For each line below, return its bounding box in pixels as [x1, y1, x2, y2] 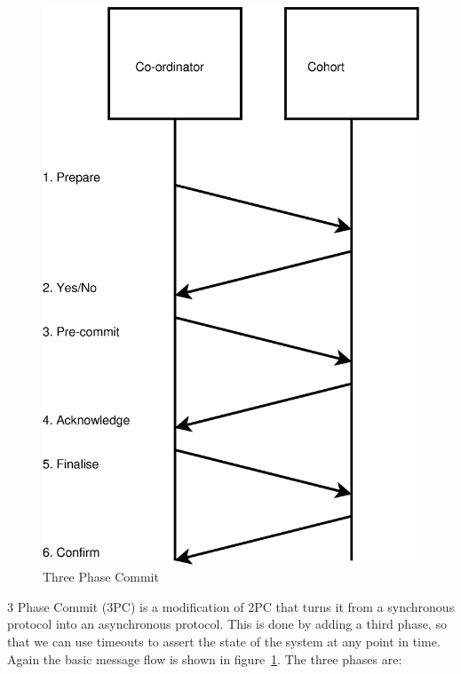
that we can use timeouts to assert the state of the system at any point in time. [7, 632, 441, 651]
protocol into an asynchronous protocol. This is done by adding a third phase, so [7, 615, 447, 633]
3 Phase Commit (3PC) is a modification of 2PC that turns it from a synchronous [7, 597, 455, 615]
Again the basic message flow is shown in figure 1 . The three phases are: [7, 649, 402, 668]
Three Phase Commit [43, 567, 159, 586]
